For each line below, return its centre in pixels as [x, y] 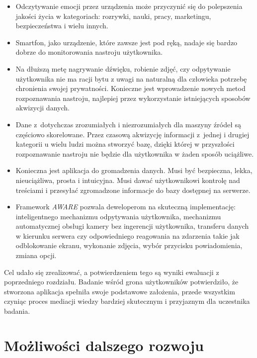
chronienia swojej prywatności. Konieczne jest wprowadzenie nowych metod [130, 88]
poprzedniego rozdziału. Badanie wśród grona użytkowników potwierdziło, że [121, 282]
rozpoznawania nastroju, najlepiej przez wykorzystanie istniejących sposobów [133, 98]
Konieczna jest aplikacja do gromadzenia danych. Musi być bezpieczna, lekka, [134, 170]
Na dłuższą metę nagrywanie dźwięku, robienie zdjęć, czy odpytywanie [123, 68]
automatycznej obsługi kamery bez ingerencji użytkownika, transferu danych [132, 226]
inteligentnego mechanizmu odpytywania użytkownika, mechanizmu [118, 216]
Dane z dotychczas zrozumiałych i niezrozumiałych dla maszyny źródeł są [128, 124]
